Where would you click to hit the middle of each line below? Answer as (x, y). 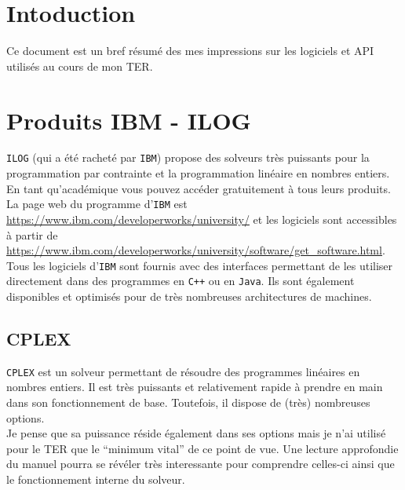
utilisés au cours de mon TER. (80, 66)
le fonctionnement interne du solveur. (96, 479)
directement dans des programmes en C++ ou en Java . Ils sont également (181, 281)
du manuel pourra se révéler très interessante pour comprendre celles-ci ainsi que (201, 464)
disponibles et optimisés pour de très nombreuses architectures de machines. (189, 296)
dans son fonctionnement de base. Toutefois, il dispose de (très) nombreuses (188, 402)
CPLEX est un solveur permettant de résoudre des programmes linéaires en (183, 371)
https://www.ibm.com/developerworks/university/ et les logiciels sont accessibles (202, 219)
